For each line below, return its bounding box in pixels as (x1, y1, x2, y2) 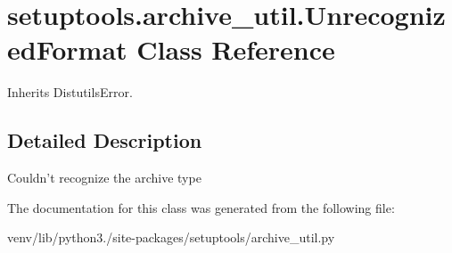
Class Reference (136, 31, 335, 68)
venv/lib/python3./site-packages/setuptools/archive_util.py (7, 228, 335, 247)
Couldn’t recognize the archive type (7, 168, 201, 187)
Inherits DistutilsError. (7, 83, 133, 102)
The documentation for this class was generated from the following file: (7, 198, 395, 216)
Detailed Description (7, 126, 202, 154)
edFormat (7, 31, 127, 68)
